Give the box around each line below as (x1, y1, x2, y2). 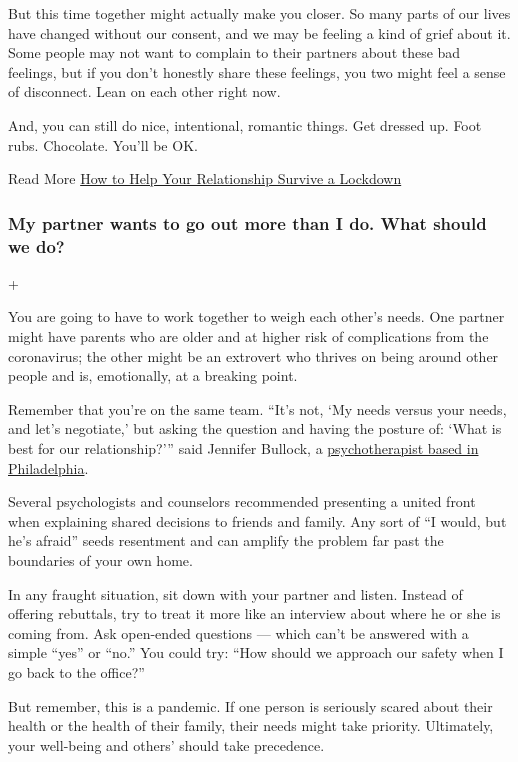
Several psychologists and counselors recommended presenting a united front (8, 491, 476, 512)
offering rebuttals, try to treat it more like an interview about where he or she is (8, 603, 501, 624)
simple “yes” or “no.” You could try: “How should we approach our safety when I (8, 642, 504, 663)
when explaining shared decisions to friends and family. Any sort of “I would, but (8, 510, 507, 531)
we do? (8, 233, 65, 258)
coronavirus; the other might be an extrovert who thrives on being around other (8, 345, 499, 366)
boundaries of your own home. (8, 550, 193, 571)
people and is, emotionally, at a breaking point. (8, 365, 298, 386)
